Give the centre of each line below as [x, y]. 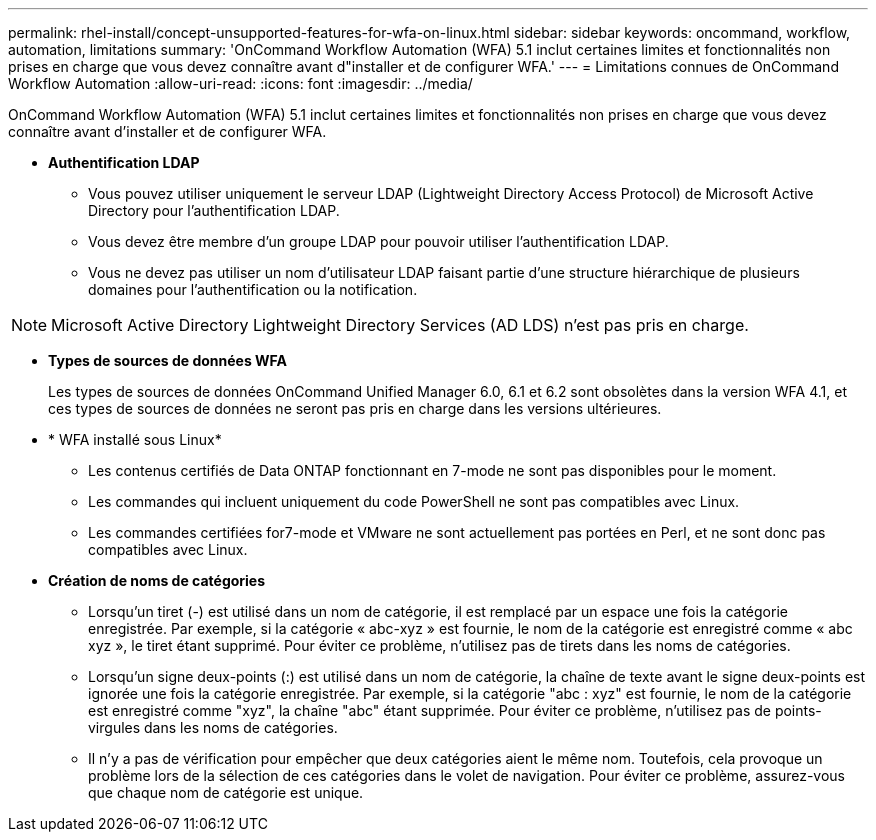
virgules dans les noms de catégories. [213, 727]
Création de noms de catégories [157, 580]
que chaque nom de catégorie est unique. [226, 792]
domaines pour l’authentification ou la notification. [253, 289]
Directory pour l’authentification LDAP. [214, 210]
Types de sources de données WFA [168, 360]
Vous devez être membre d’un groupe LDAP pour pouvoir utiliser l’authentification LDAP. [378, 241]
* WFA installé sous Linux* [135, 439]
